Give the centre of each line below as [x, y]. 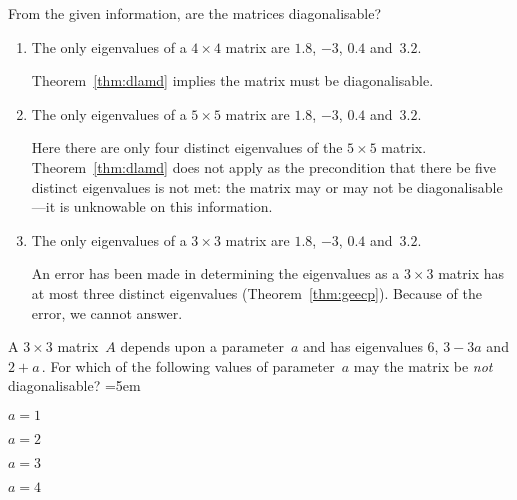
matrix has [471, 273]
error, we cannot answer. [107, 312]
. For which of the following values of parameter [188, 365]
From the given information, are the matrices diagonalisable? [195, 13]
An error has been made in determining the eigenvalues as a [215, 273]
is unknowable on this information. [166, 206]
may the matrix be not [423, 365]
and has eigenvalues [363, 346]
